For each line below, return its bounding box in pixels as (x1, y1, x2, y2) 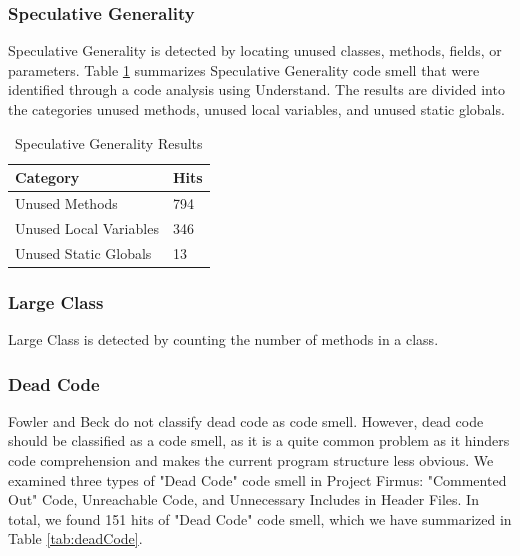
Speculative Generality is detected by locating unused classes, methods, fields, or (8, 40, 502, 61)
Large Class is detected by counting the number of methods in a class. (8, 329, 439, 350)
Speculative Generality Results (15, 132, 203, 153)
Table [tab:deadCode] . (8, 528, 143, 549)
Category (15, 167, 80, 188)
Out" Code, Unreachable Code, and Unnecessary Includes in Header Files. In (8, 489, 479, 510)
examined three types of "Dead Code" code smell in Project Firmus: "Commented (8, 469, 507, 490)
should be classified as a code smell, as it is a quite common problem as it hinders (8, 430, 510, 451)
